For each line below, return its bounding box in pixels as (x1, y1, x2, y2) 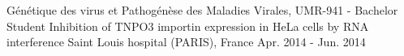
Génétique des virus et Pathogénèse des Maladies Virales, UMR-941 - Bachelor (6, 2, 398, 18)
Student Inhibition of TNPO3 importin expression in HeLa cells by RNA (6, 17, 369, 34)
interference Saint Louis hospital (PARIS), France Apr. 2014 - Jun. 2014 (6, 33, 366, 50)
